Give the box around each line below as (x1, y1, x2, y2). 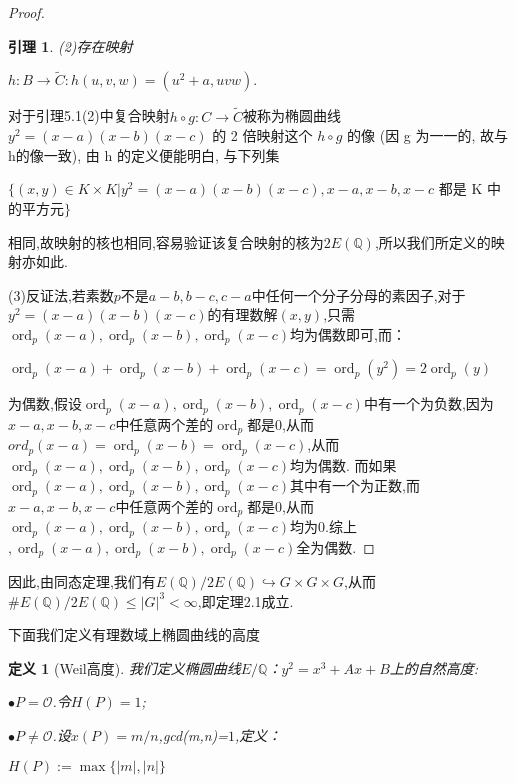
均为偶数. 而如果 (290, 454, 397, 475)
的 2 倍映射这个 (212, 125, 313, 146)
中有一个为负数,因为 (363, 393, 494, 414)
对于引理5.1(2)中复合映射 (8, 105, 170, 126)
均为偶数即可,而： (290, 323, 406, 344)
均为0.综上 (290, 516, 357, 537)
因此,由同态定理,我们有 (8, 571, 156, 592)
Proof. (8, 2, 45, 22)
